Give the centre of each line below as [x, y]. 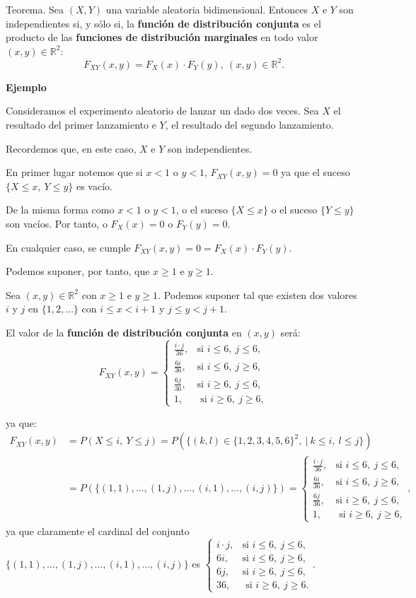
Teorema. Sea [35, 9]
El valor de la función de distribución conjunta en [124, 332]
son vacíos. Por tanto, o [57, 224]
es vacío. [94, 186]
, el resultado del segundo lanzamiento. [249, 125]
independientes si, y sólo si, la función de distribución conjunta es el [163, 23]
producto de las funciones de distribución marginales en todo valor [162, 37]
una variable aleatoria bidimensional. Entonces [207, 9]
